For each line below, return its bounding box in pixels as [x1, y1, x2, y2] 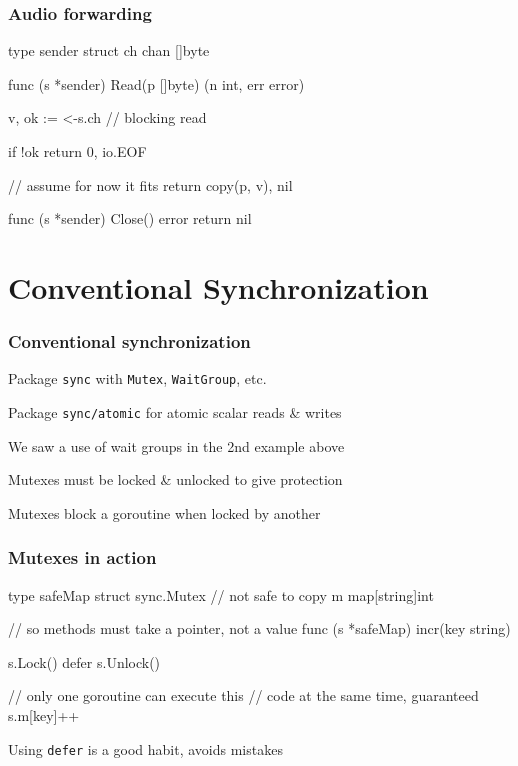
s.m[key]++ [8, 705, 80, 726]
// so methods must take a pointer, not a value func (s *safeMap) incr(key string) [8, 618, 511, 639]
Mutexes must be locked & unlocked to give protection [8, 469, 343, 490]
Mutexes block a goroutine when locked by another [8, 502, 321, 523]
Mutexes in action [8, 545, 157, 570]
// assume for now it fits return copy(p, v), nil [8, 174, 293, 195]
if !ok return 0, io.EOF [8, 141, 147, 161]
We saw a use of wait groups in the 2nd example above [8, 435, 345, 456]
